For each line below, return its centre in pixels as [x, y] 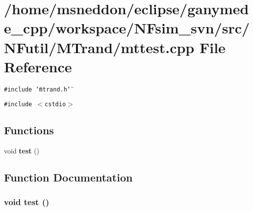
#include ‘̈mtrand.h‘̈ [38, 89]
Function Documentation [68, 177]
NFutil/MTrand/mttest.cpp [99, 47]
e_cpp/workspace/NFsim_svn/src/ [127, 28]
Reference [38, 66]
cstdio [55, 105]
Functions [29, 130]
